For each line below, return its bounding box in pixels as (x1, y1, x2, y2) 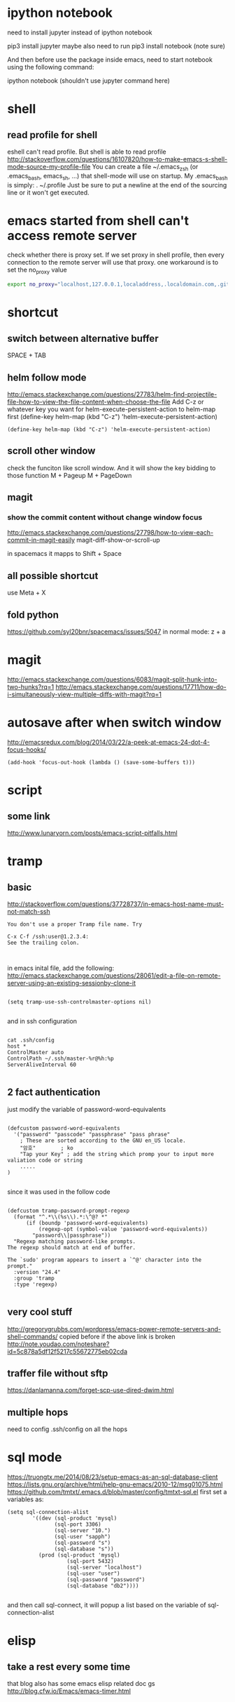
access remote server (7, 227, 137, 244)
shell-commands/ (7, 1332, 58, 1341)
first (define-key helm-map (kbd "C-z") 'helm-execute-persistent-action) (7, 412, 218, 420)
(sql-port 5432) (66, 1558, 114, 1565)
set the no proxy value (7, 265, 68, 276)
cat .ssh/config (7, 1037, 55, 1044)
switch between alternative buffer (7, 332, 159, 345)
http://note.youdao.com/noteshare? (7, 1339, 110, 1348)
